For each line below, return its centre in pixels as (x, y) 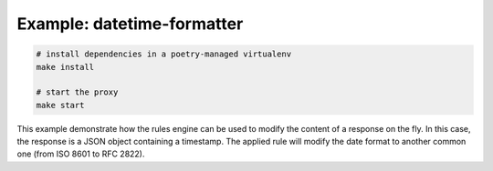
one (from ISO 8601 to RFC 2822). (81, 154)
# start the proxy (77, 92)
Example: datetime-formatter (130, 24)
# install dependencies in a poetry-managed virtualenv (164, 54)
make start (60, 105)
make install (65, 67)
